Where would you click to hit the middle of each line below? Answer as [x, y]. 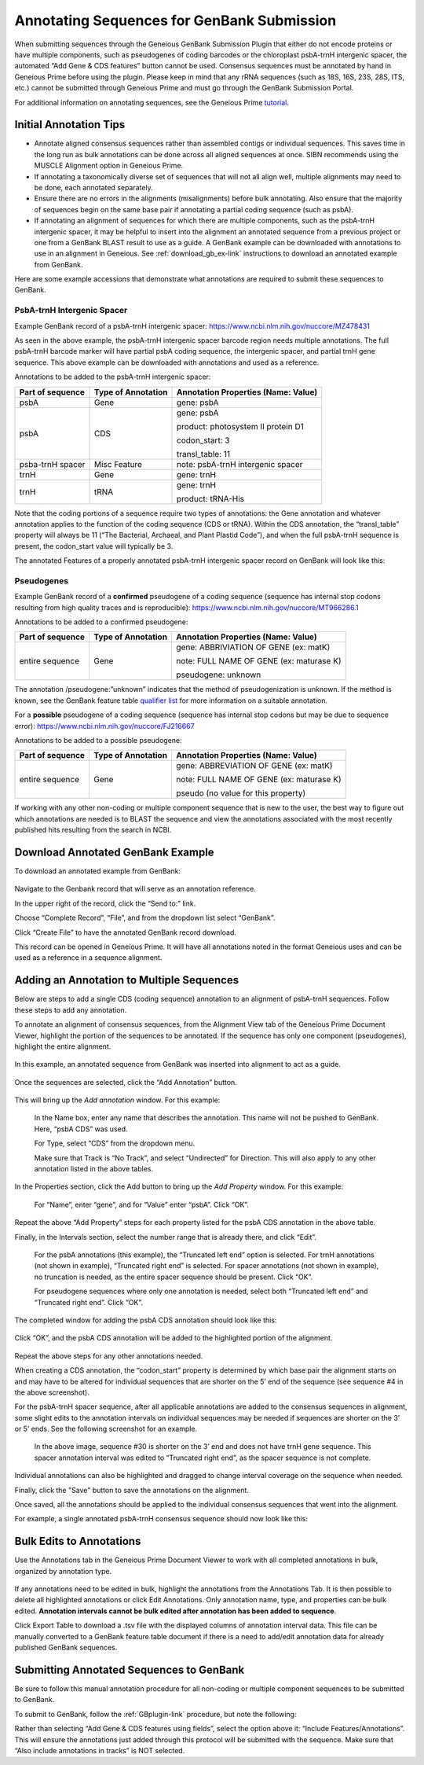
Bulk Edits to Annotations [78, 1541]
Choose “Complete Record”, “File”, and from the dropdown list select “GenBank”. [145, 918]
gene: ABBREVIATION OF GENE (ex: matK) [254, 766]
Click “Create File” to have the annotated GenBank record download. [126, 932]
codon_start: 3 [204, 440]
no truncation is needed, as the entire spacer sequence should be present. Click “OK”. [174, 1277]
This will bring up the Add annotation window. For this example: [117, 1100]
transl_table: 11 [204, 454]
